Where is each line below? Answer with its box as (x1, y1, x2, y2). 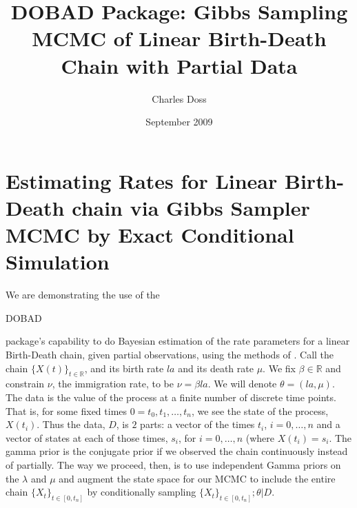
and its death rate (178, 360, 254, 375)
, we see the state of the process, (192, 403, 329, 418)
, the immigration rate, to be (52, 376, 174, 391)
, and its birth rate (84, 360, 164, 375)
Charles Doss (152, 91, 207, 105)
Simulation (6, 247, 110, 276)
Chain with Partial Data (61, 51, 298, 79)
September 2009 (145, 114, 213, 129)
